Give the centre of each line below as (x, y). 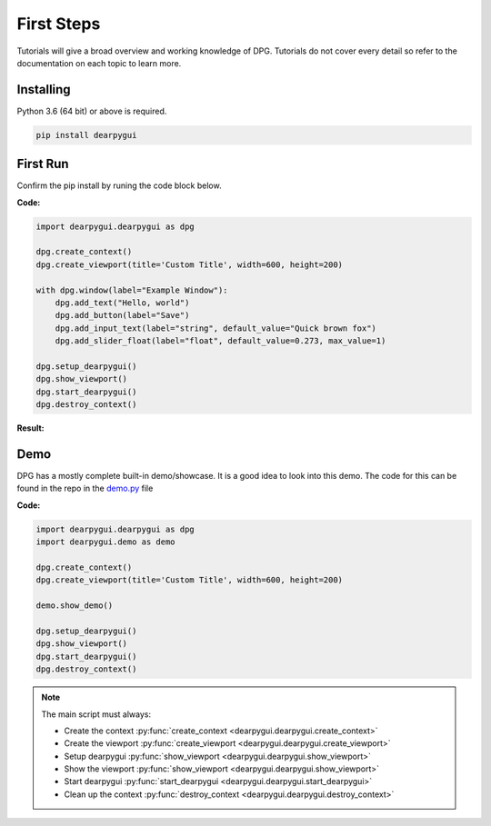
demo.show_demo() (75, 606)
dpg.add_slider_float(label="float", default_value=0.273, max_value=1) (220, 341)
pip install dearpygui (86, 135)
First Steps (59, 24)
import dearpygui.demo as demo (106, 542)
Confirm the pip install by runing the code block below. (119, 185)
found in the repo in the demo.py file (85, 488)
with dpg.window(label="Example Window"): (132, 290)
